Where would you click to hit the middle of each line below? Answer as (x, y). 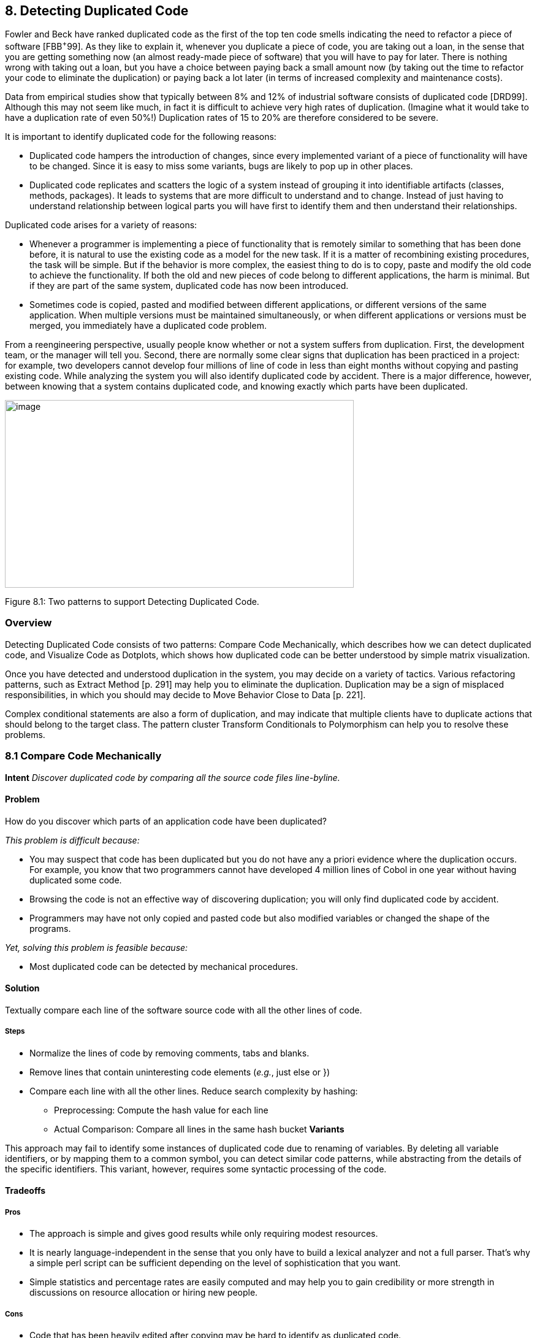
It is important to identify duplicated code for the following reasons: (141, 137)
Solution (22, 988)
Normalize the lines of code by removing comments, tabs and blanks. (169, 1053)
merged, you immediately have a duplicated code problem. (148, 326)
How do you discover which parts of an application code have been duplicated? (166, 821)
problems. (25, 734)
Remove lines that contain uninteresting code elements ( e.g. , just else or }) (180, 1072)
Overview (29, 623)
